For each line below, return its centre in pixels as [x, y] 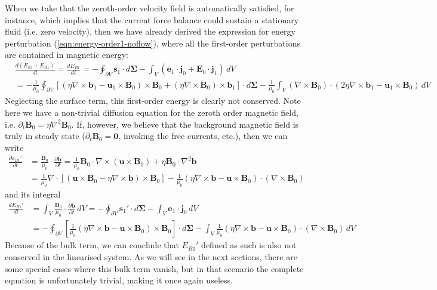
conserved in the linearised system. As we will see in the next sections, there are [151, 257]
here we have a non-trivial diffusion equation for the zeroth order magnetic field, [152, 112]
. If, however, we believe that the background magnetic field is [185, 124]
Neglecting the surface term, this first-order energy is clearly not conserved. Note [153, 101]
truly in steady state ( [45, 136]
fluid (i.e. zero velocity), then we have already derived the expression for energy [150, 31]
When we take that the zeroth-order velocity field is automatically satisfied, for [150, 8]
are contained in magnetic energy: [67, 55]
